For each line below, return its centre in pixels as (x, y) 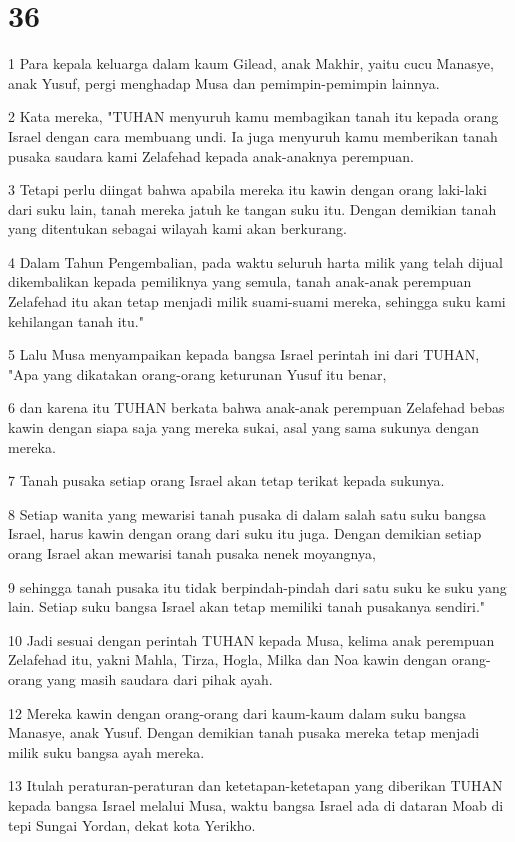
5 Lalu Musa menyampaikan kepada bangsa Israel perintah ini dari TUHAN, (244, 354)
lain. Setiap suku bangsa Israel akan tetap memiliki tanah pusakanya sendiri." (247, 606)
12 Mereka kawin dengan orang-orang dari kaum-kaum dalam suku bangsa (237, 712)
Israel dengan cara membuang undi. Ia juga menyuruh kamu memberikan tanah (253, 135)
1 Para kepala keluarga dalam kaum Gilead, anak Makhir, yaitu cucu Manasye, (251, 63)
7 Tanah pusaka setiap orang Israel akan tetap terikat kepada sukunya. (226, 480)
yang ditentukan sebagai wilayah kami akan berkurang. (177, 228)
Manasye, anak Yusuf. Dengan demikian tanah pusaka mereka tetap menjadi (244, 732)
